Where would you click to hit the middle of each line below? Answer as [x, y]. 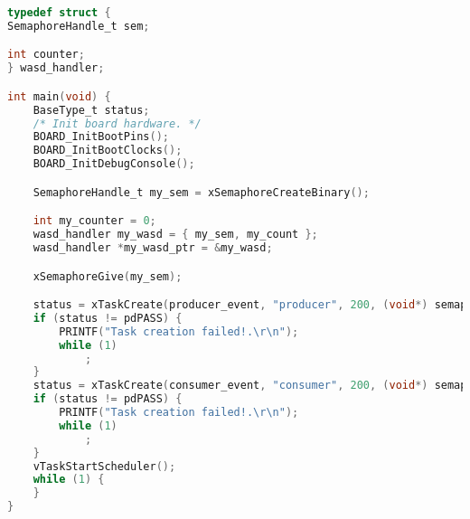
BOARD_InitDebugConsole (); [114, 164]
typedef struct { [59, 13]
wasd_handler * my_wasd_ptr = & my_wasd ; [153, 248]
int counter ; [46, 55]
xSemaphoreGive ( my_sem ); [108, 276]
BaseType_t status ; [91, 110]
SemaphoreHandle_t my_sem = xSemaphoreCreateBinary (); [201, 192]
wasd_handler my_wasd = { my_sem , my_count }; [175, 235]
